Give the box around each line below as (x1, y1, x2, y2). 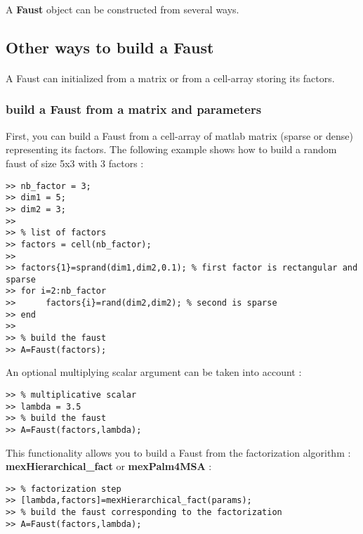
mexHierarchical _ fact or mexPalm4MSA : (6, 459, 212, 474)
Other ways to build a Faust (6, 36, 214, 58)
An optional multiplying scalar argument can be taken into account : (6, 365, 302, 379)
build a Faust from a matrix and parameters (6, 100, 262, 118)
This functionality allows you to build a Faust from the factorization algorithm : (6, 445, 351, 460)
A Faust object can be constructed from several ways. (6, 2, 239, 16)
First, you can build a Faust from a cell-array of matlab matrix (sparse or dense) (6, 128, 353, 143)
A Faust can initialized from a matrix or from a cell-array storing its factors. (6, 70, 335, 85)
